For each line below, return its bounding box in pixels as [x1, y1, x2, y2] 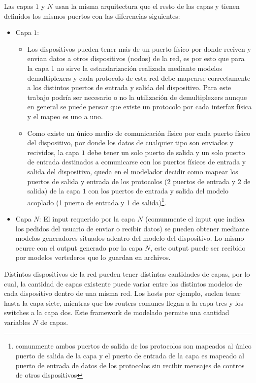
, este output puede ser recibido [150, 242, 246, 253]
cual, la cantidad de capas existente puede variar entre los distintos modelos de [4, 278, 242, 288]
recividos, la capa [27, 147, 80, 157]
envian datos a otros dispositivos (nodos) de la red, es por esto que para [27, 53, 245, 64]
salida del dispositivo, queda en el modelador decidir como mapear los [27, 166, 238, 176]
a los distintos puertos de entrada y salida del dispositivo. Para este [27, 82, 231, 93]
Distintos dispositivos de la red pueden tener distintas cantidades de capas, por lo [4, 268, 250, 279]
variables [4, 317, 31, 327]
